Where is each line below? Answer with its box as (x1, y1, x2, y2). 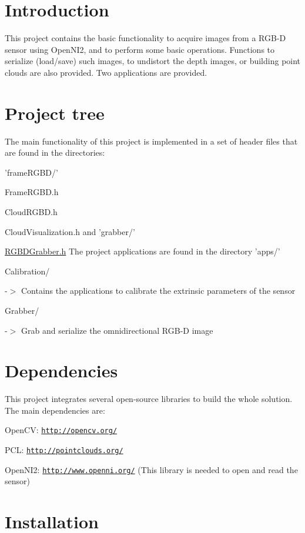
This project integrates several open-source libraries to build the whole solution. (5, 393, 293, 405)
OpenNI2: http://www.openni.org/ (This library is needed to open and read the (5, 463, 298, 475)
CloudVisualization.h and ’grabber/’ (5, 225, 135, 237)
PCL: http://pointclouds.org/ (5, 444, 123, 456)
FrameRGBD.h (5, 186, 59, 198)
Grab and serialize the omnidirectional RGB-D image (21, 324, 213, 336)
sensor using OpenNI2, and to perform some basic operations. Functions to (5, 43, 275, 55)
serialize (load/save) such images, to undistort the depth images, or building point (5, 55, 301, 67)
